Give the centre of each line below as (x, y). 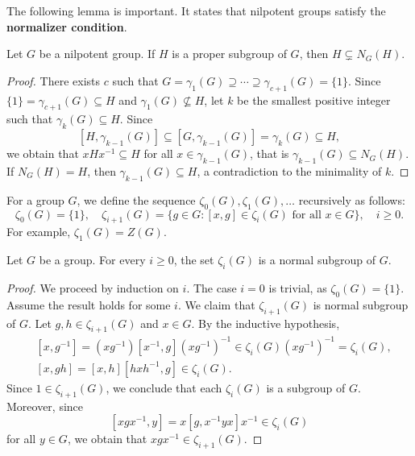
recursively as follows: (352, 199)
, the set (194, 260)
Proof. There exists (54, 80)
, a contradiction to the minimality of (289, 170)
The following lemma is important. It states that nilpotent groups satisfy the (196, 10)
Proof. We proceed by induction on (93, 287)
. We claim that (216, 304)
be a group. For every (92, 260)
